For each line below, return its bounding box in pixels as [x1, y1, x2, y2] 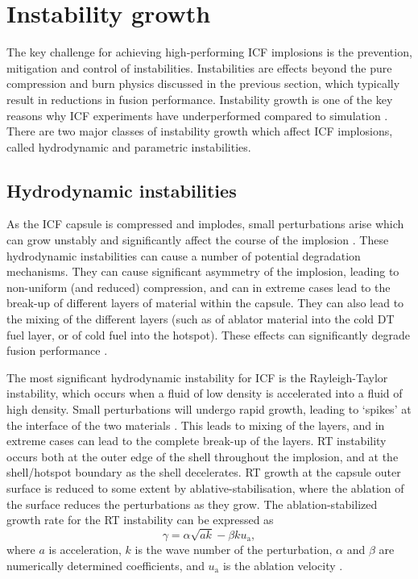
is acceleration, [48, 540, 122, 557]
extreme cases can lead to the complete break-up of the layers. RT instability [6, 432, 387, 449]
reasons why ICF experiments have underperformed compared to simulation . [6, 106, 388, 123]
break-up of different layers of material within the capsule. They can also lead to [6, 294, 404, 311]
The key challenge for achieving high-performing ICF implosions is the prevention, [6, 44, 412, 60]
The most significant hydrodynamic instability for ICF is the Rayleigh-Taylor [6, 369, 388, 385]
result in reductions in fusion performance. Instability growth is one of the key [6, 90, 393, 107]
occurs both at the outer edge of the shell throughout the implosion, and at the [6, 448, 399, 464]
